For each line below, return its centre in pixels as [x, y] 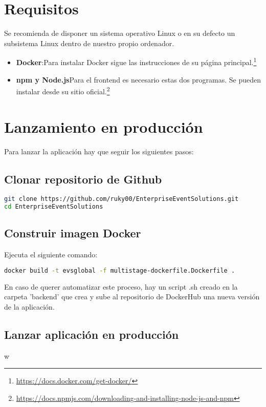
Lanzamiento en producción [104, 126]
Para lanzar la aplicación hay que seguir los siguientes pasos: [99, 151]
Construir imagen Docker [73, 233]
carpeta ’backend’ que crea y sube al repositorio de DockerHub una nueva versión [132, 297]
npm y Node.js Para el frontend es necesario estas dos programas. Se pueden [139, 79]
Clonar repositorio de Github [83, 179]
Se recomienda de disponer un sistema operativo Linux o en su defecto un [120, 33]
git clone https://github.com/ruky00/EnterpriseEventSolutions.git [121, 199]
